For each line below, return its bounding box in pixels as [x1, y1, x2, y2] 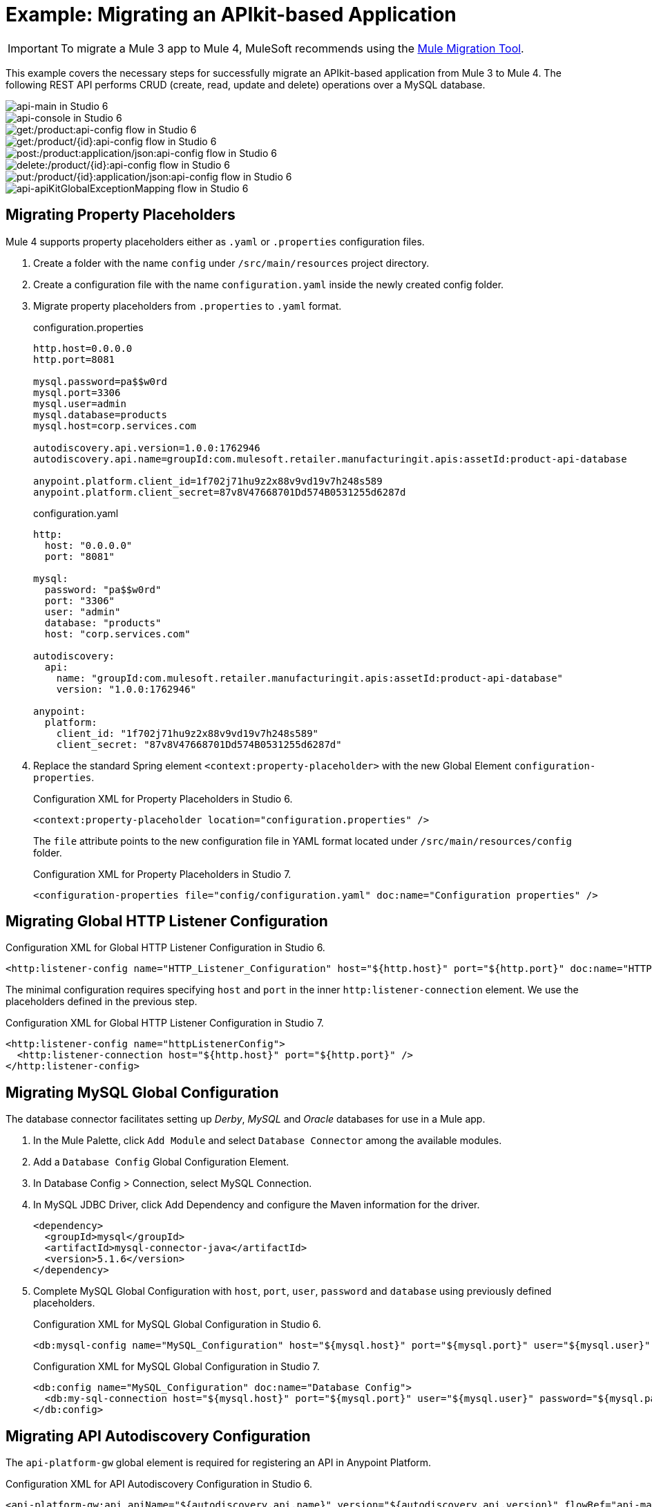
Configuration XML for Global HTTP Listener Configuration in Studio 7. [6, 1017, 324, 1029]
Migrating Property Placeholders [6, 206, 236, 224]
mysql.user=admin [33, 397, 126, 409]
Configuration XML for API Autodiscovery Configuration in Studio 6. [6, 1478, 313, 1490]
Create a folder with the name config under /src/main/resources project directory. [33, 256, 430, 269]
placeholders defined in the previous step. [6, 995, 198, 1008]
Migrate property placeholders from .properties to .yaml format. [33, 299, 342, 312]
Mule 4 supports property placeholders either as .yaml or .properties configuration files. [6, 235, 425, 247]
